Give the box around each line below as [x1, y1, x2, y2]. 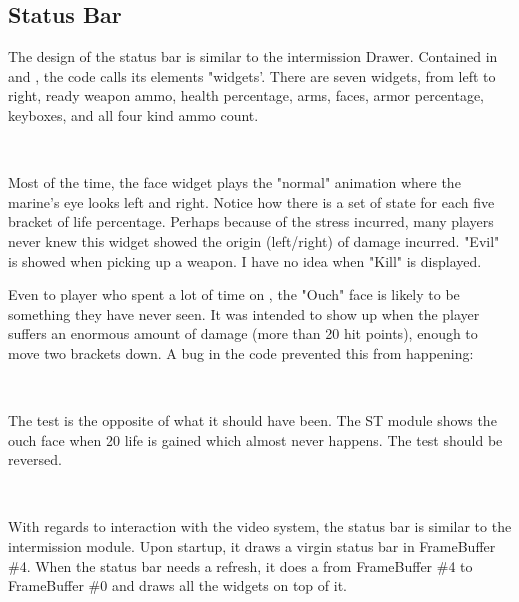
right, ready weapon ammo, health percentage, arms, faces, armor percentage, [8, 85, 485, 106]
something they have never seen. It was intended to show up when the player [8, 303, 480, 324]
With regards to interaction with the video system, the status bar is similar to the [8, 516, 512, 537]
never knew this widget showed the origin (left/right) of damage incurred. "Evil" [8, 230, 500, 251]
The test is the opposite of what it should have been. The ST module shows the [8, 410, 497, 431]
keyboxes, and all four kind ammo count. [8, 104, 259, 125]
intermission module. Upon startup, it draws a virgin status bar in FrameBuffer [8, 536, 496, 557]
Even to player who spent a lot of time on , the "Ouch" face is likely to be [8, 284, 460, 305]
